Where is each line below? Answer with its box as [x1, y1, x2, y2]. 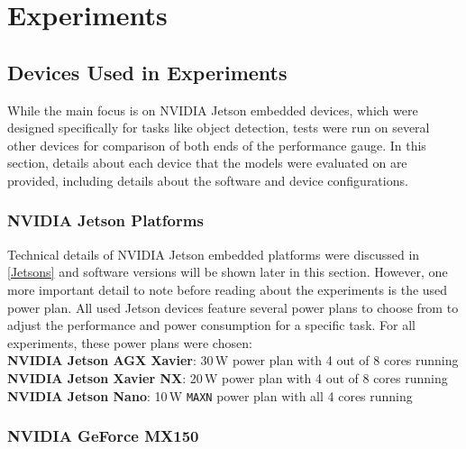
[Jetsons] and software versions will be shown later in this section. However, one [7, 262, 448, 281]
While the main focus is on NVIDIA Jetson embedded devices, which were [7, 100, 418, 119]
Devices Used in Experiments [7, 58, 288, 86]
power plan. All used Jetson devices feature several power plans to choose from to [7, 298, 459, 316]
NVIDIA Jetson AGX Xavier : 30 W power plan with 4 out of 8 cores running [7, 351, 459, 370]
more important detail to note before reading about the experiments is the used [7, 279, 448, 298]
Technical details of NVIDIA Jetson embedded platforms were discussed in [7, 244, 420, 263]
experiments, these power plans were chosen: [7, 333, 252, 352]
